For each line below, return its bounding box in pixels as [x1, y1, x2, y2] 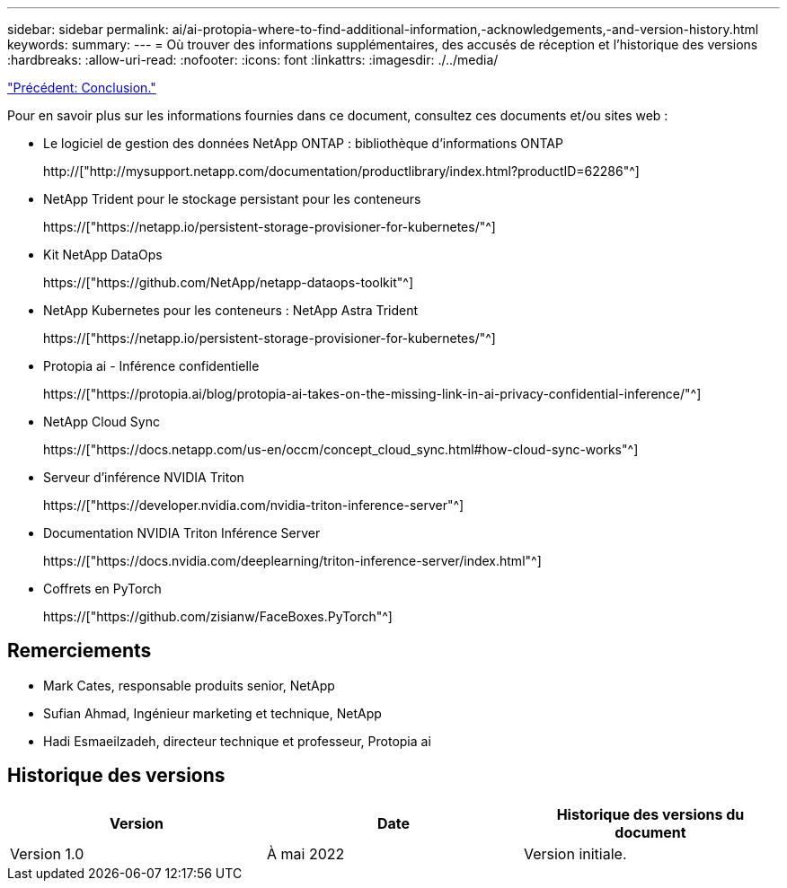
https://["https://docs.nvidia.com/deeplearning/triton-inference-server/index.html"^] [43, 553, 542, 568]
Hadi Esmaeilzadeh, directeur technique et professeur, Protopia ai [43, 733, 431, 749]
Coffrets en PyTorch [43, 581, 162, 596]
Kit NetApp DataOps [43, 247, 163, 262]
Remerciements [7, 639, 152, 663]
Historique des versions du [556, 804, 745, 823]
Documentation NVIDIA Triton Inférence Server [43, 525, 321, 541]
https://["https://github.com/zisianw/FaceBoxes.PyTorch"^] [43, 609, 393, 624]
